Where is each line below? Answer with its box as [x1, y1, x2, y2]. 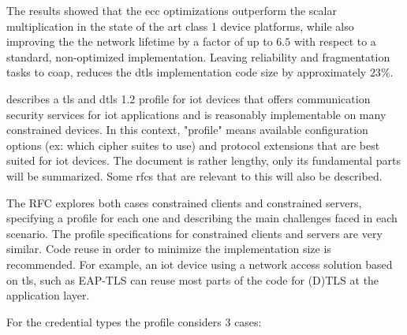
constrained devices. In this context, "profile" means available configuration [6, 121, 368, 138]
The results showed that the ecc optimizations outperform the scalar [6, 2, 337, 18]
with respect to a [293, 33, 376, 50]
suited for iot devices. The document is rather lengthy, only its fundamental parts [6, 152, 401, 169]
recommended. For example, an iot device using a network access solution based [6, 255, 393, 272]
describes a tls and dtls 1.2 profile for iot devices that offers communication [6, 90, 371, 106]
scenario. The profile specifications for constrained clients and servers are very [6, 225, 383, 241]
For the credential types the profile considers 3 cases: [6, 313, 262, 329]
